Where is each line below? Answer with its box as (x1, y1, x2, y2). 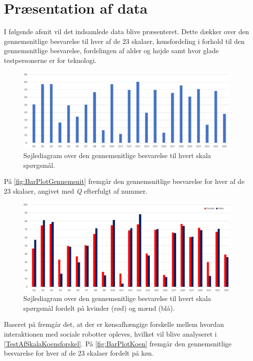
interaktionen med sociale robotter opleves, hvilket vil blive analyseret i (4, 328, 217, 339)
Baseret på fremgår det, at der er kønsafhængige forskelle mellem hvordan (4, 319, 224, 329)
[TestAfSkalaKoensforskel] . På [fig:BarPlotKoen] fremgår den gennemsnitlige (4, 338, 232, 348)
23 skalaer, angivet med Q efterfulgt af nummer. (4, 185, 148, 196)
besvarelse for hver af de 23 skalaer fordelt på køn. (4, 348, 154, 358)
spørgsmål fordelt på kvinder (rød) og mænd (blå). (23, 302, 175, 313)
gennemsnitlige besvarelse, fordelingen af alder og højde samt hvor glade (4, 45, 219, 56)
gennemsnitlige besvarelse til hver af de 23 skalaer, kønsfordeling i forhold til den (4, 36, 245, 46)
